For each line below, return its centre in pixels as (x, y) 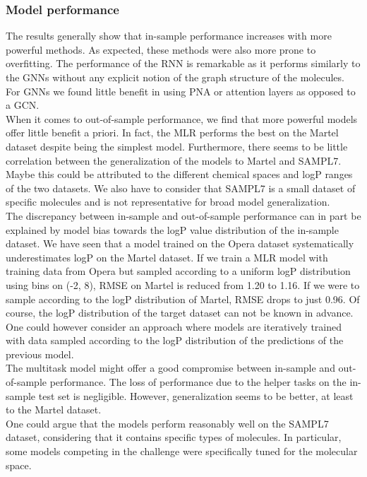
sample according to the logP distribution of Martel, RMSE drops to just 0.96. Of (183, 299)
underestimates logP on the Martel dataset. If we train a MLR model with (167, 257)
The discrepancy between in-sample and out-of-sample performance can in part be (183, 215)
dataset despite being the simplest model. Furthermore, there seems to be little (177, 146)
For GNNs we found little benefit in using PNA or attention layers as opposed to (181, 91)
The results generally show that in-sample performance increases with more (169, 36)
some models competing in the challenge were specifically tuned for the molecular (182, 451)
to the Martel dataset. (54, 410)
